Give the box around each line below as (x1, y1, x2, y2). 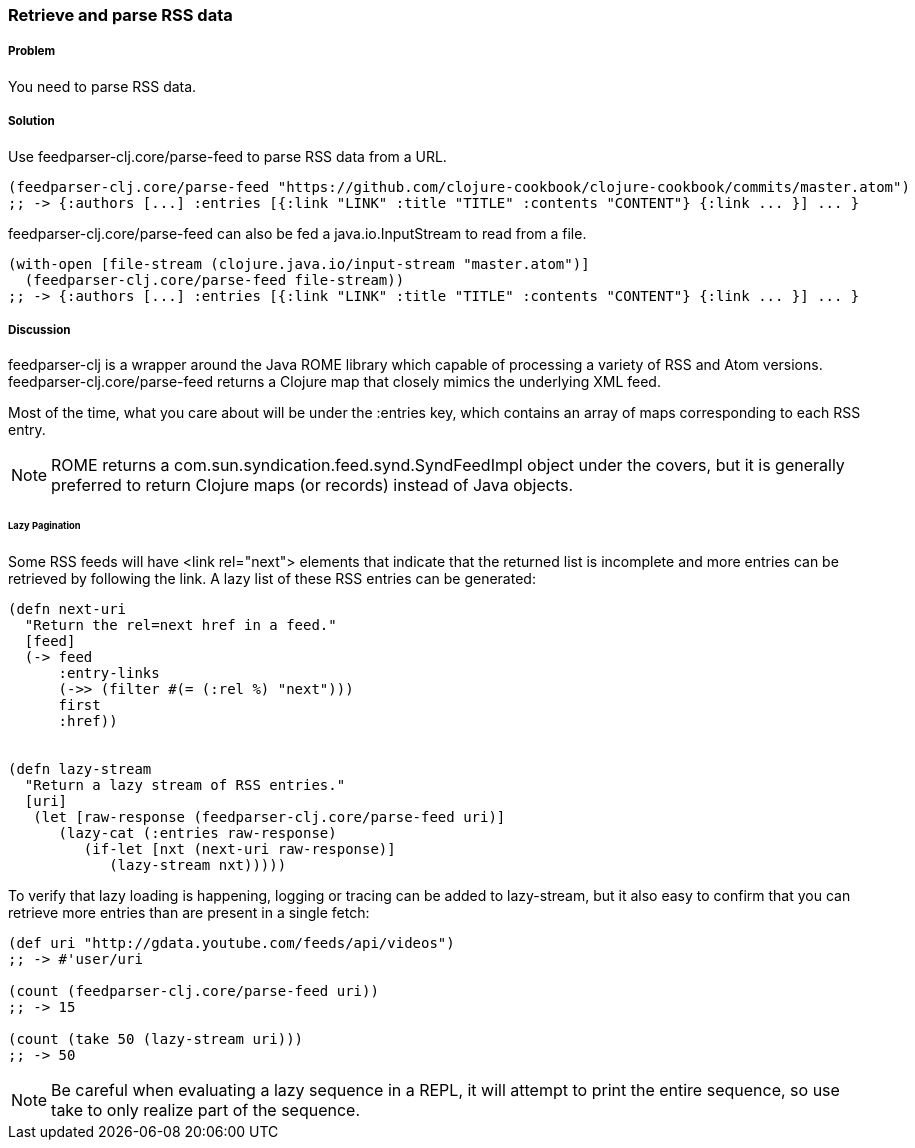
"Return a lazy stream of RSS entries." (24, 777, 346, 794)
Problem (8, 44, 56, 59)
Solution (8, 114, 55, 129)
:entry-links (58, 665, 160, 682)
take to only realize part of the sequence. (51, 1100, 361, 1121)
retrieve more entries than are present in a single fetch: (8, 904, 370, 922)
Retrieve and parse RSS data (8, 5, 233, 25)
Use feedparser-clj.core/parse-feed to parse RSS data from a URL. (8, 147, 447, 165)
